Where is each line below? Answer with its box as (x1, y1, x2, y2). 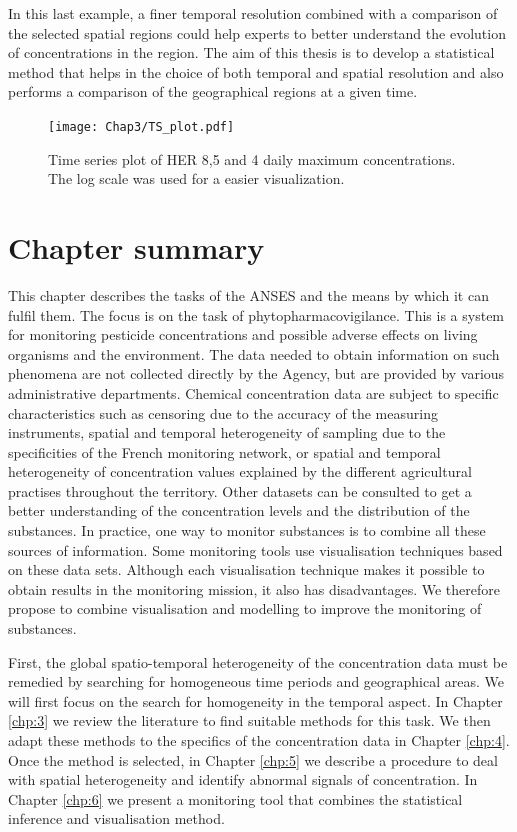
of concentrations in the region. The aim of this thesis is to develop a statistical (8, 42, 495, 63)
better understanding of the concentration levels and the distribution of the (8, 500, 470, 521)
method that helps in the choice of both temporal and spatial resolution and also (8, 61, 504, 82)
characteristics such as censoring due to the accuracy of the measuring (8, 402, 438, 423)
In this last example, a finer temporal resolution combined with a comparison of (8, 3, 498, 23)
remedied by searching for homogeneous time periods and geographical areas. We (8, 671, 504, 692)
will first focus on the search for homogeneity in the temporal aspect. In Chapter (8, 690, 503, 711)
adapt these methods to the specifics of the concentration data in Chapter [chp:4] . (8, 730, 510, 750)
